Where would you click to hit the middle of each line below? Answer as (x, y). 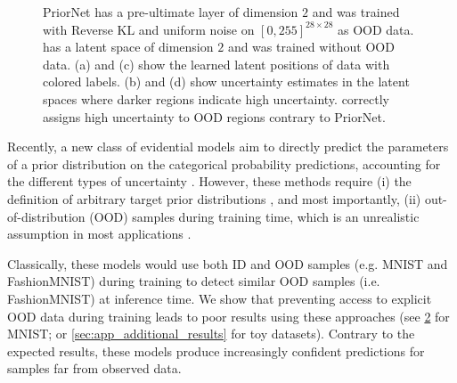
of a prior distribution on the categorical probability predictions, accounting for (224, 163)
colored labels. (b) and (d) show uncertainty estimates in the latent (226, 81)
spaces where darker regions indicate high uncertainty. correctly (216, 98)
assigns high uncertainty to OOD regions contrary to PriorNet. (214, 116)
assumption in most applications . (99, 234)
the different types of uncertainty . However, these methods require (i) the (209, 181)
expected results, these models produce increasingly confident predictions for (216, 350)
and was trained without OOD (311, 47)
